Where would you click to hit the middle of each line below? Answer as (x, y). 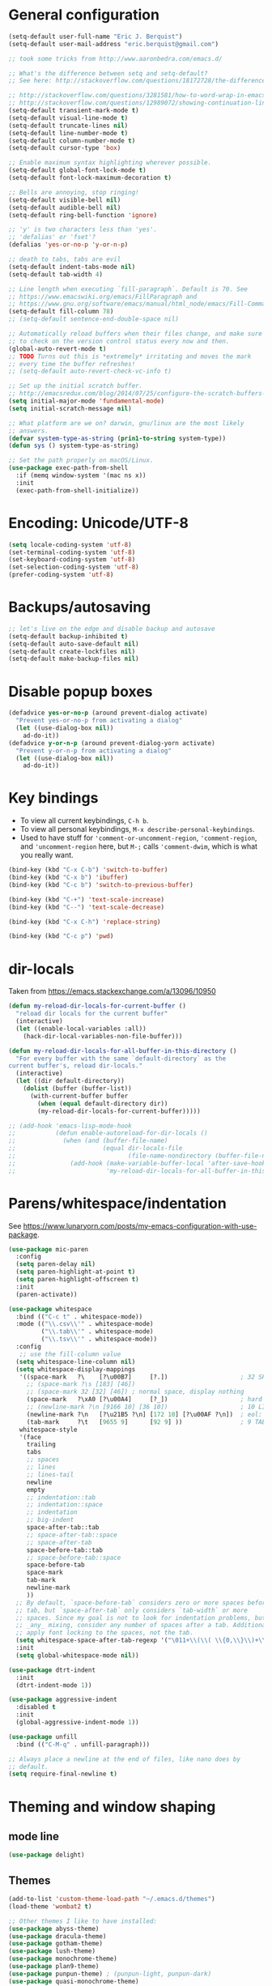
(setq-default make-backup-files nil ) (74, 659)
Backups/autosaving (80, 607)
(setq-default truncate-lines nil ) (68, 126)
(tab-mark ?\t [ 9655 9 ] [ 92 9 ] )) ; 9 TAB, (148, 1422)
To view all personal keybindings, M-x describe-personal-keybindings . (137, 829)
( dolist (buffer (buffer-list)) (77, 1089)
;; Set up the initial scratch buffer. (76, 386)
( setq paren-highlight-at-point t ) (76, 1272)
